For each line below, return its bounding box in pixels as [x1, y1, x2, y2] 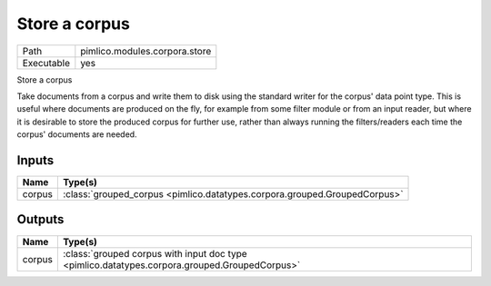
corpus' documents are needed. [16, 129, 137, 140]
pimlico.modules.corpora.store [80, 44, 212, 57]
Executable [22, 56, 70, 69]
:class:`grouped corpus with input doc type [62, 247, 247, 260]
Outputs [16, 212, 65, 227]
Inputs [16, 153, 55, 168]
